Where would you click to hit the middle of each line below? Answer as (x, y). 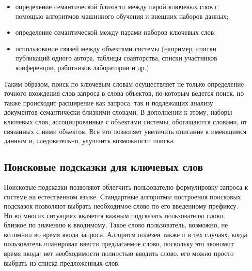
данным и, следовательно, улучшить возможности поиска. (89, 141)
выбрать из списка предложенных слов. (62, 263)
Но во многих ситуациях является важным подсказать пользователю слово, (115, 215)
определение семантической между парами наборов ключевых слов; (116, 32)
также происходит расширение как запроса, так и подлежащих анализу (109, 102)
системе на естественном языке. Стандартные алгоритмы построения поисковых (123, 196)
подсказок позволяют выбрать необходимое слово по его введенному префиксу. (121, 206)
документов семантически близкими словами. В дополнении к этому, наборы (118, 112)
